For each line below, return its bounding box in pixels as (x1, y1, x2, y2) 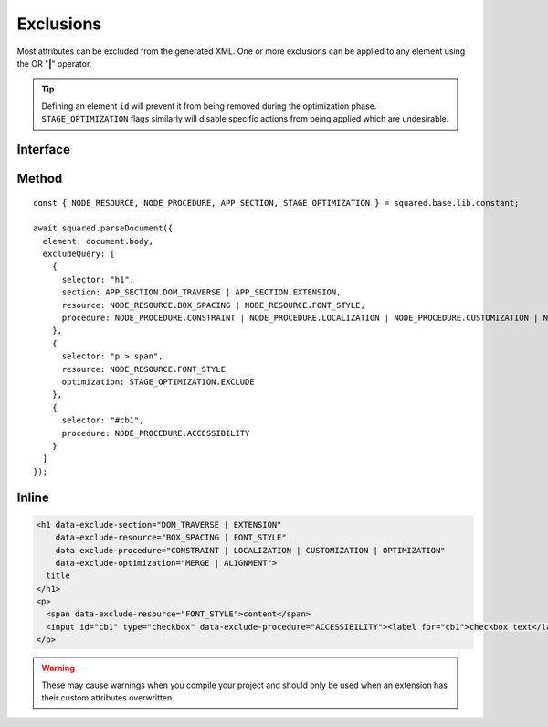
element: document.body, (42, 236, 154, 246)
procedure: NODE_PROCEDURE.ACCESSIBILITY (61, 428, 250, 438)
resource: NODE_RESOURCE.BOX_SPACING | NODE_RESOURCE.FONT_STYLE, (61, 300, 365, 310)
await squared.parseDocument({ (33, 223, 174, 233)
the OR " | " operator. (16, 58, 92, 69)
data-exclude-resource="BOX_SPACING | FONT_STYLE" (55, 532, 287, 543)
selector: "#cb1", (61, 415, 144, 425)
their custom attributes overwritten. (41, 692, 174, 703)
